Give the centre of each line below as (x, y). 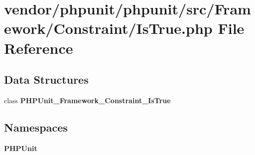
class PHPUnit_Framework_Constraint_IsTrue (87, 100)
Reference (39, 48)
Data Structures (46, 79)
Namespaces (36, 127)
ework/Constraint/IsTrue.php (108, 28)
